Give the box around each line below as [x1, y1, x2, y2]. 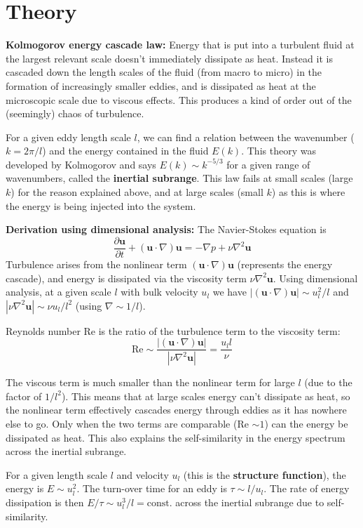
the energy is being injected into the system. [6, 198, 196, 213]
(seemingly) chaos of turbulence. [6, 106, 144, 121]
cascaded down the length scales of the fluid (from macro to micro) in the [6, 65, 322, 79]
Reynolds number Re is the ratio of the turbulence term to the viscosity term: [6, 323, 341, 338]
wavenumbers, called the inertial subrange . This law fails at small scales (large [6, 171, 353, 185]
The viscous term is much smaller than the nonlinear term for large [6, 375, 295, 390]
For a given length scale [6, 467, 107, 482]
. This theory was [241, 143, 316, 158]
